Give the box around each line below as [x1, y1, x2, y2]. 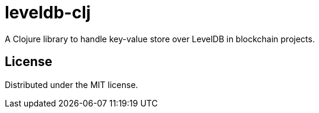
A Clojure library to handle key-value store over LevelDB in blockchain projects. [5, 33, 315, 44]
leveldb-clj [5, 2, 91, 23]
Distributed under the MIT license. [5, 79, 138, 90]
